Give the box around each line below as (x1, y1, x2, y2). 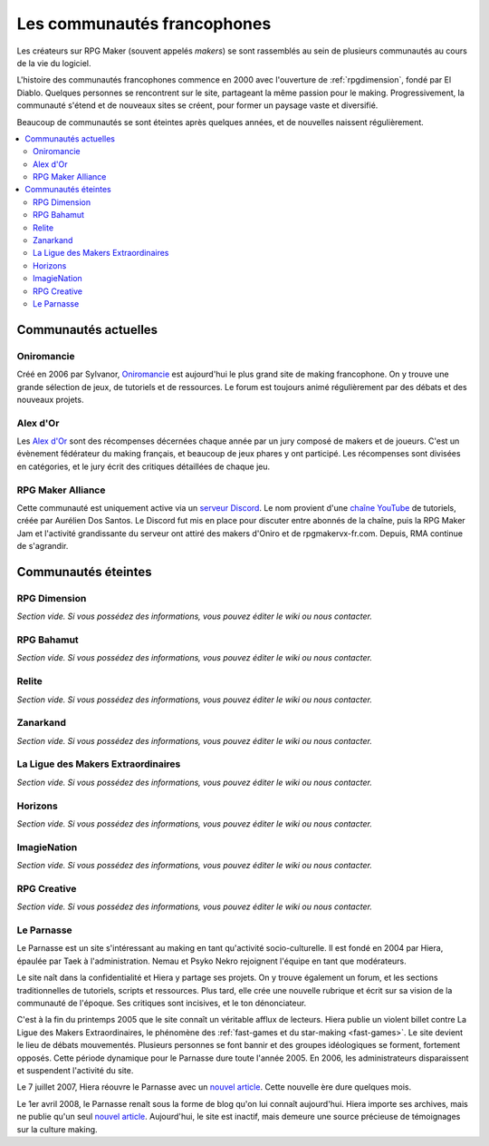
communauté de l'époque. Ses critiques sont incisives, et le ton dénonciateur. (16, 997, 307, 1008)
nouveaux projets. (16, 394, 84, 405)
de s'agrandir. (16, 541, 69, 552)
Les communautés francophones (16, 14, 272, 34)
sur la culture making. (16, 1123, 99, 1134)
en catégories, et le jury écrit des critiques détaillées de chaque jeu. (16, 461, 271, 472)
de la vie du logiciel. (16, 57, 91, 68)
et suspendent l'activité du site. (16, 1064, 134, 1075)
